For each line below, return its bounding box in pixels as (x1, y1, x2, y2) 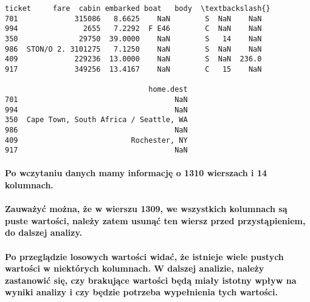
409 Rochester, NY (5, 136, 188, 145)
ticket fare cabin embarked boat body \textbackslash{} (5, 4, 270, 13)
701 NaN (5, 95, 188, 104)
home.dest (148, 85, 188, 94)
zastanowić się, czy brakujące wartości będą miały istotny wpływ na (5, 273, 297, 286)
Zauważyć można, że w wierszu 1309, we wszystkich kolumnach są (5, 202, 288, 215)
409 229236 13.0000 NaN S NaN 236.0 (5, 55, 262, 64)
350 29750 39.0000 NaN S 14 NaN (5, 34, 262, 43)
